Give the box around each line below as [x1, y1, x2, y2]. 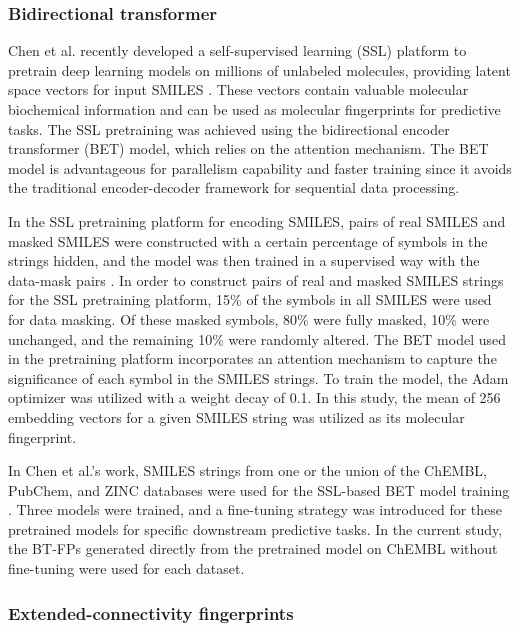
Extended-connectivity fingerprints [8, 600, 294, 625]
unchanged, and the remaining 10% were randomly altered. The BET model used [8, 328, 507, 349]
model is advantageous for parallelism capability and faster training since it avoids [8, 157, 512, 178]
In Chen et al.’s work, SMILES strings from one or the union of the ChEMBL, [8, 460, 487, 481]
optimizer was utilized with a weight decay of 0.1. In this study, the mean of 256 [8, 387, 501, 408]
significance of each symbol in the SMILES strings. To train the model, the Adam [8, 367, 509, 388]
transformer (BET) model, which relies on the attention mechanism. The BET [8, 138, 489, 159]
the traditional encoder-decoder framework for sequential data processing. [8, 177, 460, 198]
